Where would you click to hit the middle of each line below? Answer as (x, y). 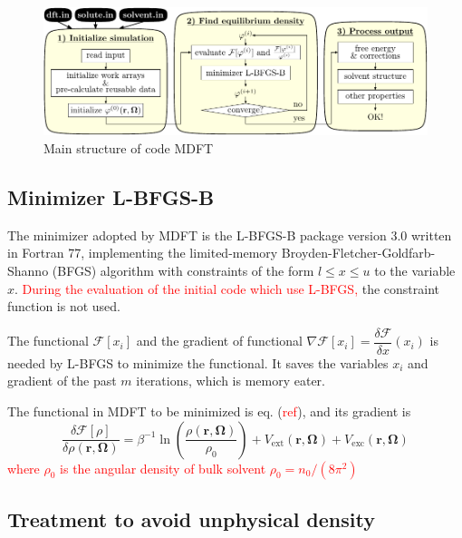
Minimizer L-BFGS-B (111, 197)
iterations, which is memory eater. (231, 381)
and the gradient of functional (219, 341)
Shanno (28, 271)
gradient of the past (62, 381)
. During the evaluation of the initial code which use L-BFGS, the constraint (227, 288)
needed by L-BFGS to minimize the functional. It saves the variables (198, 362)
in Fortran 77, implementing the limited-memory (143, 253)
